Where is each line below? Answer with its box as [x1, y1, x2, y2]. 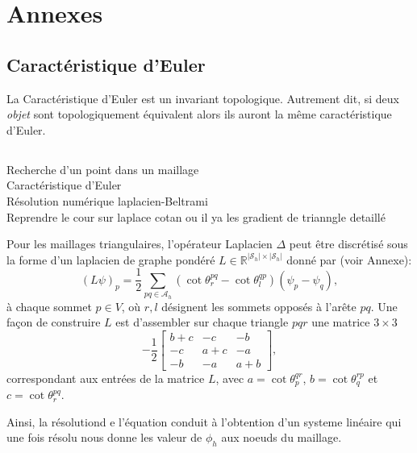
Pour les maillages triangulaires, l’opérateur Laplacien [6, 235, 273, 252]
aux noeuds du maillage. [221, 429, 342, 446]
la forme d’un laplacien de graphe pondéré [6, 251, 215, 268]
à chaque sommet [6, 297, 92, 314]
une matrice [311, 314, 370, 330]
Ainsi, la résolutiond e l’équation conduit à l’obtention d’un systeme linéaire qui [6, 413, 402, 430]
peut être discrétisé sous [289, 235, 408, 252]
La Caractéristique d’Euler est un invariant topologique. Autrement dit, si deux [6, 89, 399, 106]
